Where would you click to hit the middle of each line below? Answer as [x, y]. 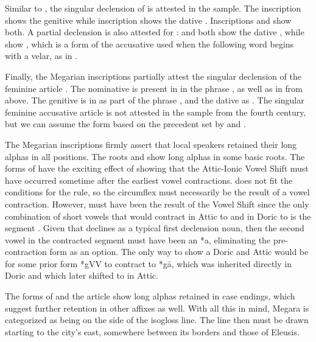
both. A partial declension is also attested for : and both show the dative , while [155, 32]
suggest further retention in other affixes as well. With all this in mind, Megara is [157, 308]
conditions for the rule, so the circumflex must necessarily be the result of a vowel [157, 192]
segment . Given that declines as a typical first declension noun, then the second [155, 228]
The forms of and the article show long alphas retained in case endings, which [150, 296]
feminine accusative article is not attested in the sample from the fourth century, [156, 112]
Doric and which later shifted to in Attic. [82, 275]
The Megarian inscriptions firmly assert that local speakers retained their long [151, 144]
